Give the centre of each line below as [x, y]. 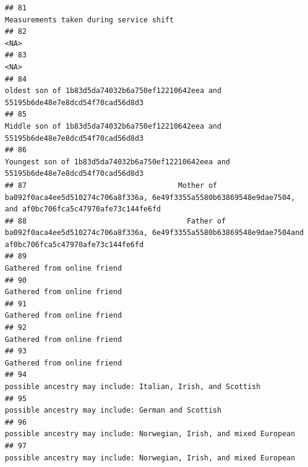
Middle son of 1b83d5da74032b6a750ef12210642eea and [113, 126]
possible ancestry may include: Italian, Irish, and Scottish [133, 387]
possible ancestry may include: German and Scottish [113, 411]
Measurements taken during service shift [90, 20]
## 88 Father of [116, 221]
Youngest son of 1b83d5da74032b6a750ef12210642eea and [118, 162]
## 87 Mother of [111, 185]
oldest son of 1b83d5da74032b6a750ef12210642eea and [113, 91]
